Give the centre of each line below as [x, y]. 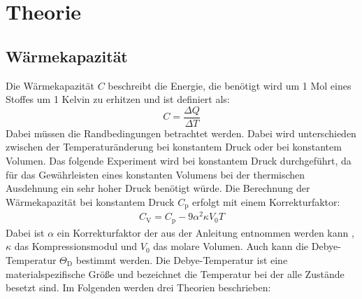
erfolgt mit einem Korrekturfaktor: [266, 201]
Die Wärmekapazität [50, 85]
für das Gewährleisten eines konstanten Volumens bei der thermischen [155, 174]
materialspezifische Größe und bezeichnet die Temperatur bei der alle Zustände [175, 273]
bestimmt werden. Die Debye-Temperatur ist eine [182, 260]
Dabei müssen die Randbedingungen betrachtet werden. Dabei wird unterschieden [181, 133]
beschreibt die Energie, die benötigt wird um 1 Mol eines [230, 85]
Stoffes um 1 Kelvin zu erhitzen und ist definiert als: [118, 99]
